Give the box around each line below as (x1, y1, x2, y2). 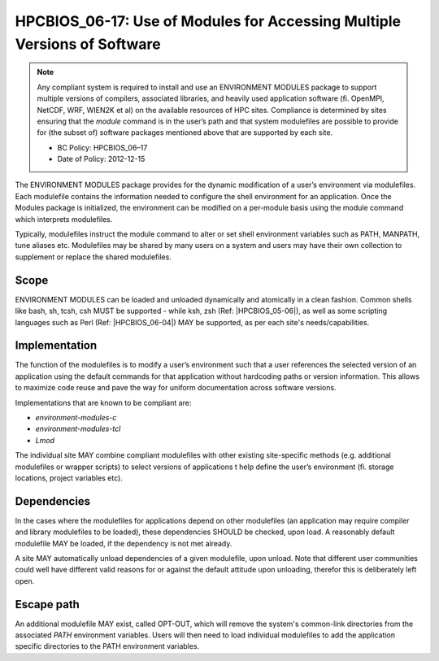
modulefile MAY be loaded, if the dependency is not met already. (15, 538, 233, 548)
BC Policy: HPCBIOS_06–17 (57, 142, 148, 152)
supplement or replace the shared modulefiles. (15, 252, 172, 262)
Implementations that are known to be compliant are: (15, 398, 192, 407)
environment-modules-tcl (35, 424, 121, 434)
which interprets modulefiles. (15, 214, 113, 224)
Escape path (15, 598, 80, 611)
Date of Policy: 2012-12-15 (57, 154, 146, 164)
